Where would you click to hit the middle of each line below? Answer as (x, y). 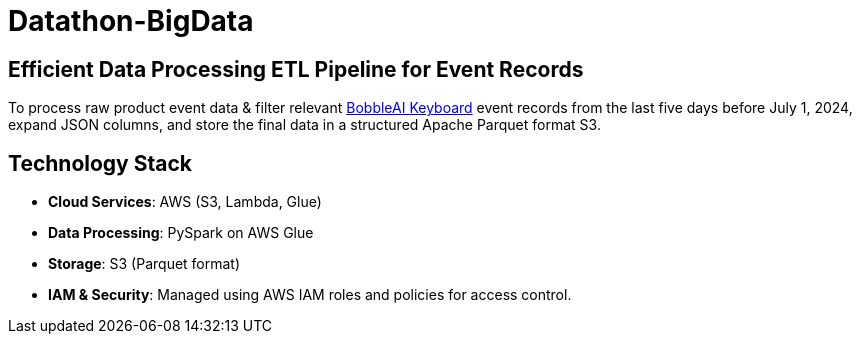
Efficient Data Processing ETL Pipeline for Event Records (296, 69)
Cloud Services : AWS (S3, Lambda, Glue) (185, 202)
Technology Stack (100, 163)
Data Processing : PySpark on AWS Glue (181, 233)
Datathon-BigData (131, 21)
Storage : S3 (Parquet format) (144, 264)
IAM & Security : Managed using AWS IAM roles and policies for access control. (310, 295)
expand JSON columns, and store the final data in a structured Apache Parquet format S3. (304, 125)
